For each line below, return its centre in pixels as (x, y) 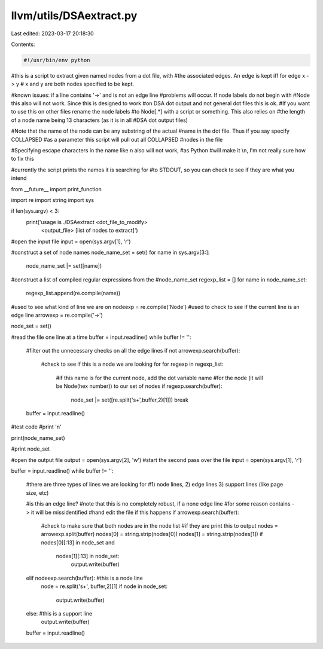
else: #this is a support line (59, 614)
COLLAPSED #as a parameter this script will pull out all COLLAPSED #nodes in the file (117, 139)
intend (19, 178)
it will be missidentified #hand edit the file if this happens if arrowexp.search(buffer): (135, 512)
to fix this (22, 159)
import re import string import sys (53, 200)
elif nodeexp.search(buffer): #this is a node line (84, 578)
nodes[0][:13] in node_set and (78, 542)
